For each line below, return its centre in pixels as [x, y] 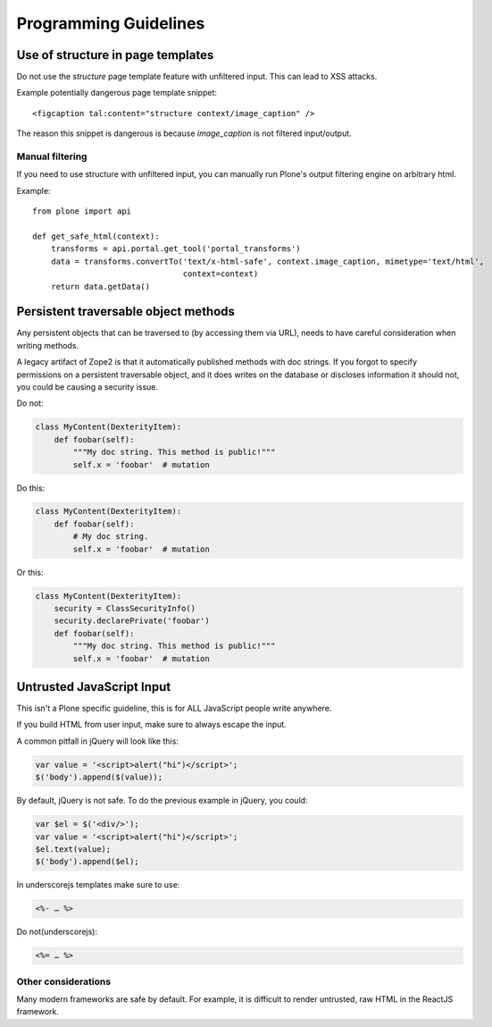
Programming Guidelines [111, 23]
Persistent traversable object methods [126, 311]
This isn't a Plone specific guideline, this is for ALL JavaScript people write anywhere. [174, 708]
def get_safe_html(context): [96, 236]
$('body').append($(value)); [99, 777]
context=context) [221, 274]
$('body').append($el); [88, 862]
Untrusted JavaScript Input [94, 687]
